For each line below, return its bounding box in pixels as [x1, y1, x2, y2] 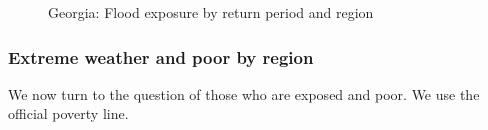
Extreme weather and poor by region [8, 44, 314, 69]
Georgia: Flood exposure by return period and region [48, 2, 374, 22]
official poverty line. [8, 103, 129, 124]
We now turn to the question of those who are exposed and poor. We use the [8, 83, 480, 104]
